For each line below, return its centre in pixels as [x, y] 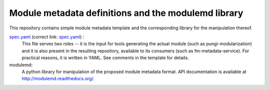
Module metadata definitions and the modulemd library [126, 13]
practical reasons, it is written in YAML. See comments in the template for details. [105, 58]
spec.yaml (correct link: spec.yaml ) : [47, 37]
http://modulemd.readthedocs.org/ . [58, 79]
